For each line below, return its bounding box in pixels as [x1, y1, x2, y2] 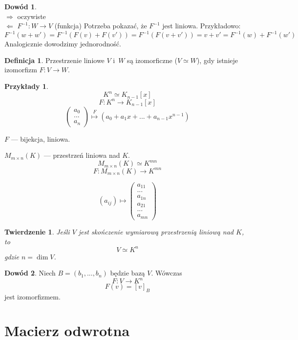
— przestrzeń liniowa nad [43, 150, 120, 160]
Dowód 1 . [4, 1, 37, 11]
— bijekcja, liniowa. [11, 133, 70, 144]
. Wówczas [151, 268, 182, 278]
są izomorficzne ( [127, 55, 177, 65]
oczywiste [17, 11, 46, 21]
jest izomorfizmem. [4, 292, 61, 302]
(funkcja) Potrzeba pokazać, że [54, 21, 147, 31]
